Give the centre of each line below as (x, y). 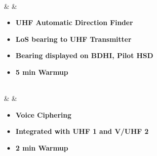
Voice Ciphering (43, 114)
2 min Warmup (42, 147)
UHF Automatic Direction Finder (74, 22)
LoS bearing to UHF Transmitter (74, 39)
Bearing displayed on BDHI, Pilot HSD (84, 55)
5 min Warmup (42, 72)
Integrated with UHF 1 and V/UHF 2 (82, 131)
